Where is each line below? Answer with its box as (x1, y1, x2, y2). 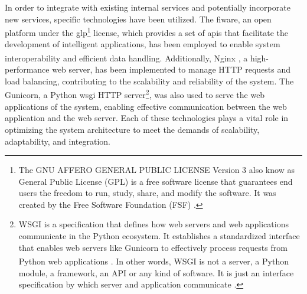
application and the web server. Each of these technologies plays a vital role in (5, 112, 289, 124)
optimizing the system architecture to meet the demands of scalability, (5, 123, 260, 135)
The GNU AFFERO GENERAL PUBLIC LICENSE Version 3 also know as (18, 164, 295, 176)
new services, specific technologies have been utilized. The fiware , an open (5, 12, 272, 25)
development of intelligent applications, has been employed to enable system (5, 38, 280, 50)
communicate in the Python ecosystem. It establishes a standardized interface (18, 230, 300, 242)
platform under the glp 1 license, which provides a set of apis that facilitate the (5, 25, 288, 38)
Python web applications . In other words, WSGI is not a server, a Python (18, 254, 289, 267)
